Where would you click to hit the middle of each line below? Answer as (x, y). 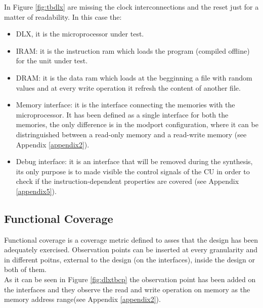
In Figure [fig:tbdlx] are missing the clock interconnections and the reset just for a (131, 7)
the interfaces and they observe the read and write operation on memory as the (127, 289)
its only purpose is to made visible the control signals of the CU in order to (133, 171)
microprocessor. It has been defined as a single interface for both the (122, 114)
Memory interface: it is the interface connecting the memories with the (125, 105)
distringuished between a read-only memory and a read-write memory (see (131, 134)
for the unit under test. (52, 61)
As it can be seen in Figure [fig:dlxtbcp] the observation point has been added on (130, 279)
